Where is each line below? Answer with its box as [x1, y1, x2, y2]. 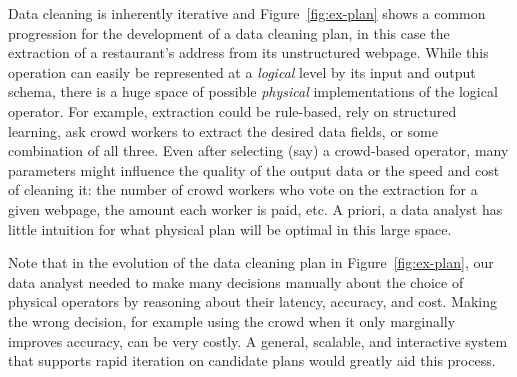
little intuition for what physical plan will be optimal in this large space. [8, 218, 452, 239]
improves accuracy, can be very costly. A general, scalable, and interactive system [8, 330, 508, 351]
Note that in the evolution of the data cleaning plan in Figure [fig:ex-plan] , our [8, 252, 494, 273]
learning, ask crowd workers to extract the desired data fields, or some [8, 120, 438, 141]
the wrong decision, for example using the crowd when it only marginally [8, 310, 456, 331]
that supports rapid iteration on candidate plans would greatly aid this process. [8, 350, 496, 371]
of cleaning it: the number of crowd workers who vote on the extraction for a [8, 179, 478, 200]
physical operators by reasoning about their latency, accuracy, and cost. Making [8, 291, 497, 312]
